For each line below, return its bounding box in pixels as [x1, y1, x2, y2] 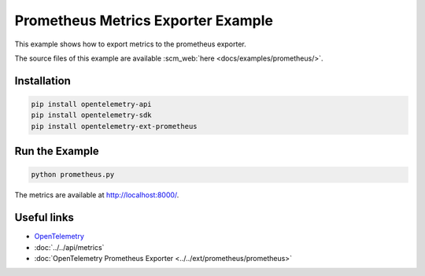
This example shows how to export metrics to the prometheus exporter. [14, 39, 247, 49]
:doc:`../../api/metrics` [34, 242, 105, 252]
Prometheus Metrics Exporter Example [14, 12, 273, 29]
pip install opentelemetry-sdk [31, 111, 153, 120]
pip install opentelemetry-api [31, 99, 153, 109]
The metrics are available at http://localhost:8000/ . [14, 190, 179, 200]
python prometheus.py [31, 170, 115, 179]
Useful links [14, 211, 75, 224]
